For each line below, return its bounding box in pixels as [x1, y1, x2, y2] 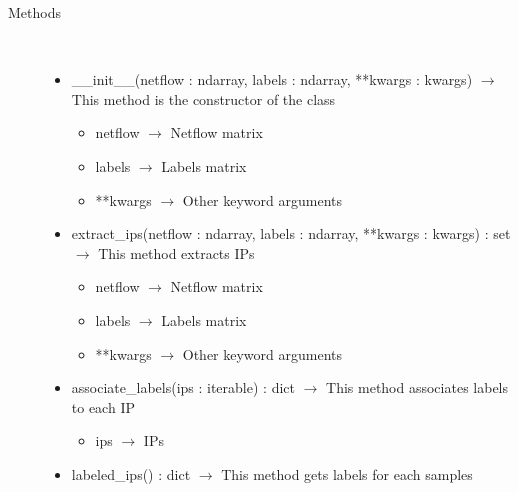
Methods [8, 2, 61, 22]
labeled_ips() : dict [71, 463, 191, 484]
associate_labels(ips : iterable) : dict [71, 377, 295, 398]
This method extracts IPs [98, 242, 255, 263]
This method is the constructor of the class [71, 88, 336, 109]
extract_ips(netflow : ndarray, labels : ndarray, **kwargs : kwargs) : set [71, 223, 511, 244]
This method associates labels [326, 377, 509, 398]
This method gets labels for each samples [221, 463, 473, 484]
